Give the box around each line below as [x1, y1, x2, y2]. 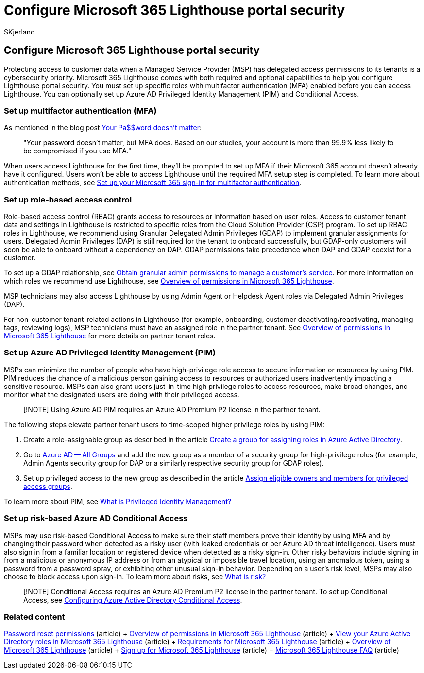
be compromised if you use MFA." [23, 147, 132, 155]
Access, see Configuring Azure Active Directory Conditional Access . [23, 595, 242, 604]
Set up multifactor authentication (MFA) [4, 105, 157, 116]
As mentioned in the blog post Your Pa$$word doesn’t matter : [4, 123, 202, 132]
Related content [4, 611, 65, 622]
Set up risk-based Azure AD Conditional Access [4, 513, 188, 523]
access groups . [23, 482, 73, 490]
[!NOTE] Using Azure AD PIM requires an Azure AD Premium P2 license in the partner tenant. [23, 405, 321, 414]
